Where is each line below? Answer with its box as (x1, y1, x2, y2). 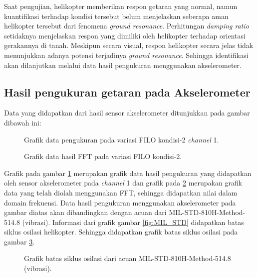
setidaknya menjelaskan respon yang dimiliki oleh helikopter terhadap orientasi (4, 30, 246, 40)
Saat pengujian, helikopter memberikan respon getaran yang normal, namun (4, 1, 238, 11)
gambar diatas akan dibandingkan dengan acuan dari (4, 207, 167, 217)
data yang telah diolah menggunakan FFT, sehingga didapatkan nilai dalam (4, 187, 238, 197)
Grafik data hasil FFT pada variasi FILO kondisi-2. (24, 151, 182, 161)
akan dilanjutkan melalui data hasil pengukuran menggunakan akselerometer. (4, 59, 242, 70)
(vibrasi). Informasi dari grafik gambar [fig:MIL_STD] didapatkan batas (22, 216, 244, 227)
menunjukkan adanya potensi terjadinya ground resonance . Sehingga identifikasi (4, 49, 249, 60)
